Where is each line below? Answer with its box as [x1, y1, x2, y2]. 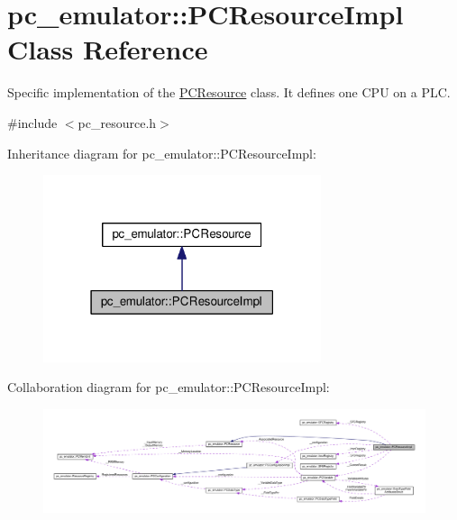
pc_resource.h [78, 113, 157, 132]
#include [7, 113, 58, 132]
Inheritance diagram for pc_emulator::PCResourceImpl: [7, 143, 316, 162]
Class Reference [7, 31, 208, 68]
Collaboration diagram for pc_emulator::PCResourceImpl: [7, 378, 330, 397]
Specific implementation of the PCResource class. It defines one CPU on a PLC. [7, 83, 451, 102]
